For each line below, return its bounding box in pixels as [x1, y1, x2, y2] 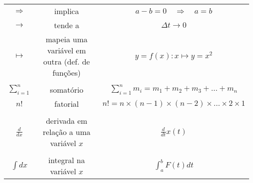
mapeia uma [46, 33, 88, 45]
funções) [52, 67, 81, 78]
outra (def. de [43, 56, 90, 67]
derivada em [46, 115, 88, 126]
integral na [48, 154, 85, 166]
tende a [54, 19, 79, 31]
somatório [50, 84, 84, 95]
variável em [47, 45, 86, 56]
